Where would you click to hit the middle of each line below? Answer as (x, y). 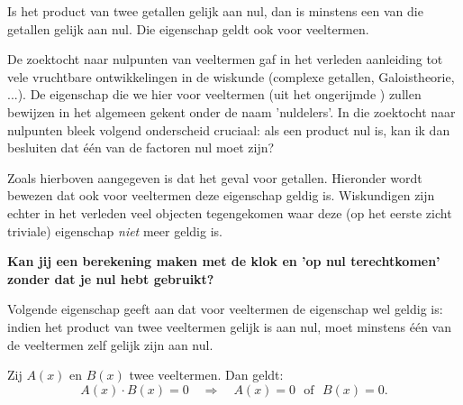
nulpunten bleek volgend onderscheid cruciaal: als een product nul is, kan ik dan (229, 129)
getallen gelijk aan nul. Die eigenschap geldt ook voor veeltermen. (188, 28)
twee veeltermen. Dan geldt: (206, 375)
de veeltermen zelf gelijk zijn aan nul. (110, 344)
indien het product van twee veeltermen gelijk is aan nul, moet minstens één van (229, 326)
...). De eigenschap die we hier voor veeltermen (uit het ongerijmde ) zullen (214, 94)
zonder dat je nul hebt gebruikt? (111, 278)
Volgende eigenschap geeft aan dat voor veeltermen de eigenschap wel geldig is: (225, 309)
